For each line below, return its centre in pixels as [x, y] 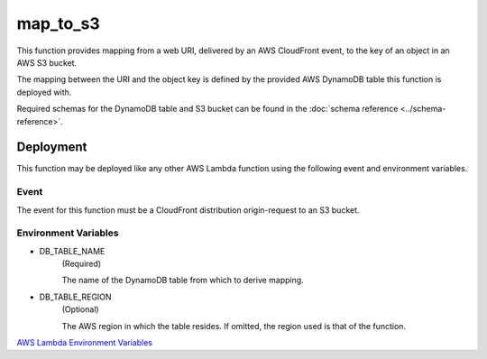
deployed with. [44, 92]
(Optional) [80, 309]
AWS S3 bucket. [47, 62]
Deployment [52, 147]
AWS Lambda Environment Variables [85, 343]
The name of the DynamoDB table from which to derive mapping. [183, 281]
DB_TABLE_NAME [72, 251]
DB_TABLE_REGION [75, 297]
